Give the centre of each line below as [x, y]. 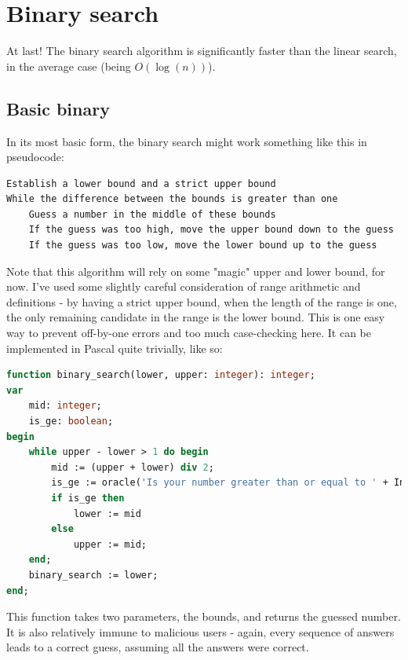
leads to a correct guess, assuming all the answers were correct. [158, 647]
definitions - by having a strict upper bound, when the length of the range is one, [202, 301]
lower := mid [107, 513]
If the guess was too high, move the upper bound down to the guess [211, 230]
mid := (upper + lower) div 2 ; [133, 467]
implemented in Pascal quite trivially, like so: [115, 348]
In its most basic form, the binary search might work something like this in [187, 141]
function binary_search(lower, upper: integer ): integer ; [161, 375]
